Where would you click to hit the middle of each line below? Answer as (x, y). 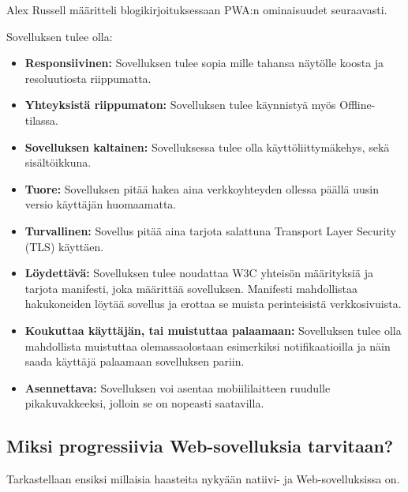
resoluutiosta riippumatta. (88, 78)
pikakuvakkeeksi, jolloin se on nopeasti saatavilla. (144, 403)
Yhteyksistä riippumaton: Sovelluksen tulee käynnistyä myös (180, 105)
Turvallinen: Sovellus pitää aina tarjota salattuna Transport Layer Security (210, 230)
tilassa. (41, 120)
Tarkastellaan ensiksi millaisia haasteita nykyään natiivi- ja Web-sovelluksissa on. (203, 479)
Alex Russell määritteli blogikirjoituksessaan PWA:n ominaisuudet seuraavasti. (197, 9)
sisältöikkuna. (58, 162)
